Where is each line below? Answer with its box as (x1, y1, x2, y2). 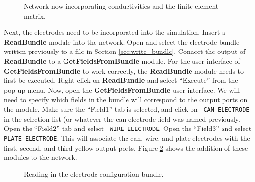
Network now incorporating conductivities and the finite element (24, 1, 219, 11)
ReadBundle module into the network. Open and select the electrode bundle (4, 36, 240, 47)
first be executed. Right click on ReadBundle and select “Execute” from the (4, 75, 238, 85)
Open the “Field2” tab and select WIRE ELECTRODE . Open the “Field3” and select (4, 123, 252, 133)
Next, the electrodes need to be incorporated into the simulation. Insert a (4, 27, 225, 37)
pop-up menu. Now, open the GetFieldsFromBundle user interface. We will (4, 84, 240, 95)
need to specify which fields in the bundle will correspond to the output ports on (4, 94, 248, 104)
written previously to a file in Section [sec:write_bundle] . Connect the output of (4, 46, 246, 56)
